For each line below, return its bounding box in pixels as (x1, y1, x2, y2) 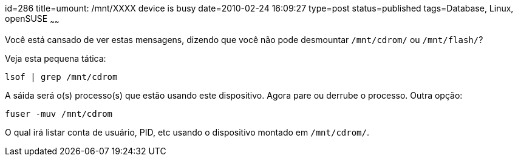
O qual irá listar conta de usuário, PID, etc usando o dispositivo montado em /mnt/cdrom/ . (5, 126, 369, 137)
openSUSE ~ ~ (5, 13, 60, 26)
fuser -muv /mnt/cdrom (5, 108, 113, 119)
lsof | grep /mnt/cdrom (5, 71, 118, 82)
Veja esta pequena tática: (5, 53, 106, 64)
